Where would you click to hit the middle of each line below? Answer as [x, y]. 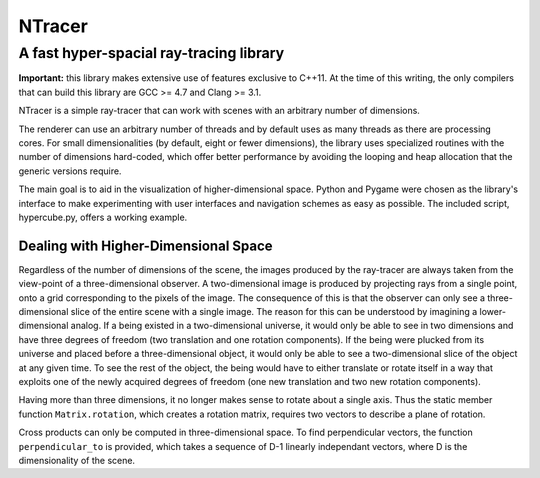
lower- [493, 311]
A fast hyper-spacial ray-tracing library [151, 53]
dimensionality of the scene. [76, 460]
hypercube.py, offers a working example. [103, 217]
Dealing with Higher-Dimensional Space [146, 245]
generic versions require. [70, 171]
